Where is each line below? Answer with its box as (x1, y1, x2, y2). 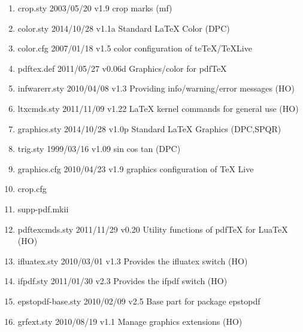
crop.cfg (17, 182, 47, 195)
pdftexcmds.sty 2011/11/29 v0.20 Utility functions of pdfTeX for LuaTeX (17, 223, 288, 235)
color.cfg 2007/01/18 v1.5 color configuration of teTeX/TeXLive (17, 42, 252, 54)
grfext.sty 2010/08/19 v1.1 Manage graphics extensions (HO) (17, 315, 243, 327)
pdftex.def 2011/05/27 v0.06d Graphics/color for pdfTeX (17, 62, 227, 74)
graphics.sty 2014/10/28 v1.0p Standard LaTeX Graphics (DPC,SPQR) (17, 122, 281, 135)
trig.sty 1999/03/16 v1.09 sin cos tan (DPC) (17, 142, 181, 155)
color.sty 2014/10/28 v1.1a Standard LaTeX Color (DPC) (17, 22, 230, 34)
